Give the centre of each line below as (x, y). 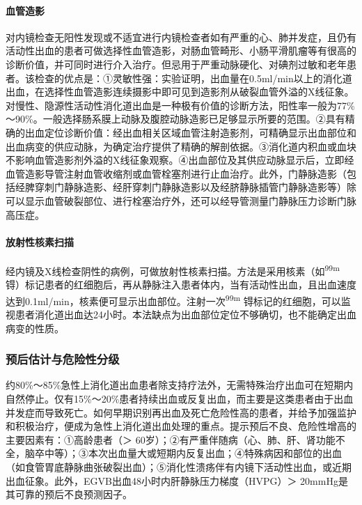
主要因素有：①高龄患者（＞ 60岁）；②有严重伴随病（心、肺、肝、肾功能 (171, 439)
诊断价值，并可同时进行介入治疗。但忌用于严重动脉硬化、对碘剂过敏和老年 (176, 64)
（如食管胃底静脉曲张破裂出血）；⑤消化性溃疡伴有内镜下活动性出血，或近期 (179, 466)
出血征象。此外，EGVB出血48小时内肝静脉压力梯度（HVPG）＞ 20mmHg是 (177, 480)
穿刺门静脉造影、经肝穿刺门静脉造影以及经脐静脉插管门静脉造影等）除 (195, 187)
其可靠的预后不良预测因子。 (69, 494)
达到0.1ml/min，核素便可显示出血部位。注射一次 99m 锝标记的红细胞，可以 (173, 300)
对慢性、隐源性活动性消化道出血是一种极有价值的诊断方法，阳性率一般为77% (180, 105)
